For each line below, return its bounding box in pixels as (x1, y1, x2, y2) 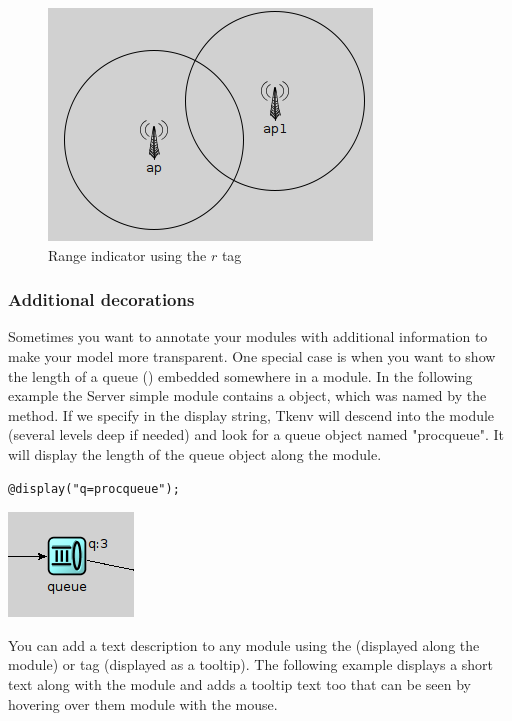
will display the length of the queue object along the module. (8, 443, 382, 464)
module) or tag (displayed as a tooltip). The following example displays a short (8, 654, 494, 675)
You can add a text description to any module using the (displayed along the (8, 634, 480, 655)
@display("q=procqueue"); (8, 481, 180, 496)
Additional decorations (8, 287, 195, 312)
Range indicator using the (48, 244, 207, 265)
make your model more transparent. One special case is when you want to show (8, 346, 496, 366)
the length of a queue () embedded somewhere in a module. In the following (8, 365, 473, 386)
